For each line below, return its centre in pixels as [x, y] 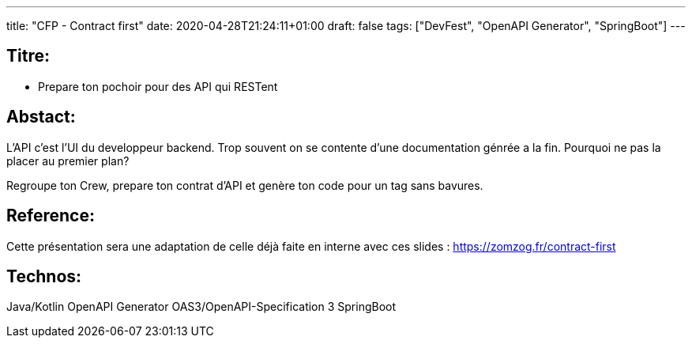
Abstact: [41, 117]
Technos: [44, 276]
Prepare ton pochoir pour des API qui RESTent [158, 86]
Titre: [28, 56]
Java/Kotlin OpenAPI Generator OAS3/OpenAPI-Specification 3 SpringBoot [201, 307]
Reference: [51, 216]
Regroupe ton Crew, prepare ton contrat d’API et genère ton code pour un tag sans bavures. [245, 185]
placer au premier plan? [68, 161]
